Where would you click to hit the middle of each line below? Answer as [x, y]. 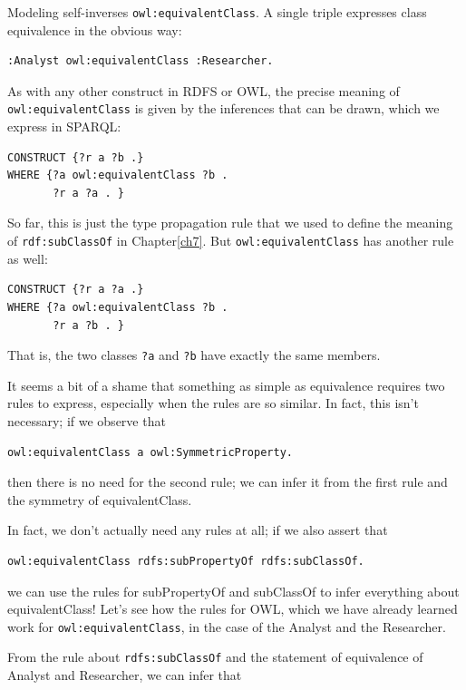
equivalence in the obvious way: [95, 29]
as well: [28, 258]
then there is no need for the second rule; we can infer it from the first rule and [228, 482]
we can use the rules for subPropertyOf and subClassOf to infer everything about [233, 591]
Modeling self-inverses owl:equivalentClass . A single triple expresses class [217, 12]
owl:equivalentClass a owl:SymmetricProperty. [150, 452]
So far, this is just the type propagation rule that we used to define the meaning [230, 223]
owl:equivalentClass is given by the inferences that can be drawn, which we [223, 108]
